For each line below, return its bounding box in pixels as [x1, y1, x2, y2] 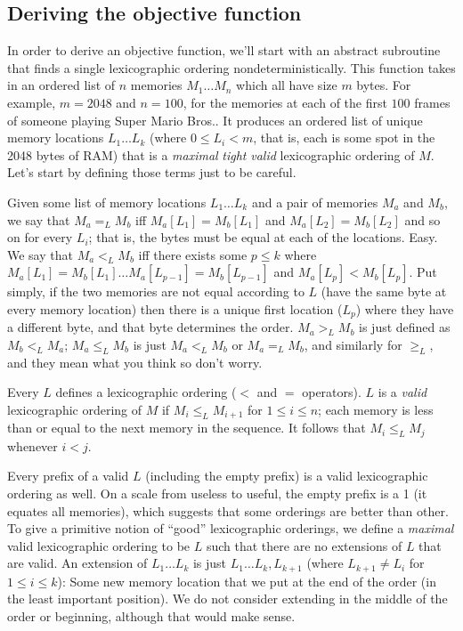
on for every [7, 228, 73, 247]
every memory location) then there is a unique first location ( [7, 299, 343, 318]
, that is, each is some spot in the [253, 128, 435, 147]
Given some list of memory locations [7, 192, 207, 211]
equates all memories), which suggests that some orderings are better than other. [7, 501, 449, 520]
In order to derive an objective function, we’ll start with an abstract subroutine [7, 41, 441, 60]
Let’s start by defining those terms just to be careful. [7, 163, 296, 182]
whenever [7, 436, 58, 455]
